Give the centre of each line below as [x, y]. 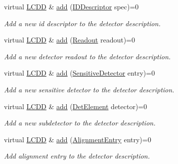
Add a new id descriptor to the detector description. [82, 23]
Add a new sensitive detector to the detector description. [89, 89]
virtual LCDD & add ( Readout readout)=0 [69, 40]
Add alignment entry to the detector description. [77, 156]
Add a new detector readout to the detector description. [88, 56]
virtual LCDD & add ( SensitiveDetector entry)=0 [80, 73]
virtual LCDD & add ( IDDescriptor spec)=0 [71, 6]
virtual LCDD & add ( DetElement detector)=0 [76, 106]
